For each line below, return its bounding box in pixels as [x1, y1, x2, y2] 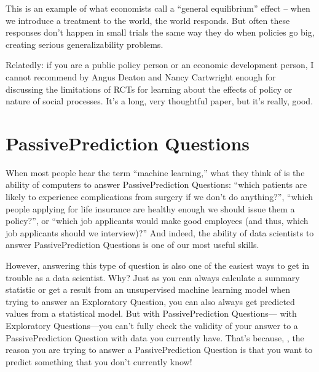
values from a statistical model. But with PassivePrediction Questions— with [6, 307, 297, 320]
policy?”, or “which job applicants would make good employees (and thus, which [6, 214, 309, 227]
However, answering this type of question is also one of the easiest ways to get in [6, 259, 310, 272]
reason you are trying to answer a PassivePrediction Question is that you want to [6, 343, 313, 356]
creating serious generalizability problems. [6, 37, 163, 50]
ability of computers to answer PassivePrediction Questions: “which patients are [6, 178, 307, 191]
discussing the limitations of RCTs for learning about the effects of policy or [6, 82, 293, 95]
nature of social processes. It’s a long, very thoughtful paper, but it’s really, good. [6, 95, 313, 107]
